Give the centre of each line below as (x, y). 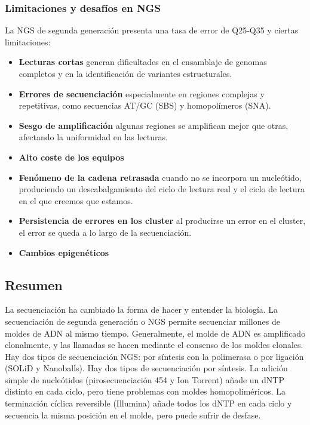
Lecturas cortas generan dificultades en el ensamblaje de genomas (143, 62)
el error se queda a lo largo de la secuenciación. (105, 232)
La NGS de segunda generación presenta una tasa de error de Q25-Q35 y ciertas (152, 30)
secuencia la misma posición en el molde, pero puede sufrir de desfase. (133, 415)
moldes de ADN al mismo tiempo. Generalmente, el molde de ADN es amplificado (155, 333)
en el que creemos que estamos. (76, 200)
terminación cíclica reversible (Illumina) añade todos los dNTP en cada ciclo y (148, 403)
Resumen (34, 284)
